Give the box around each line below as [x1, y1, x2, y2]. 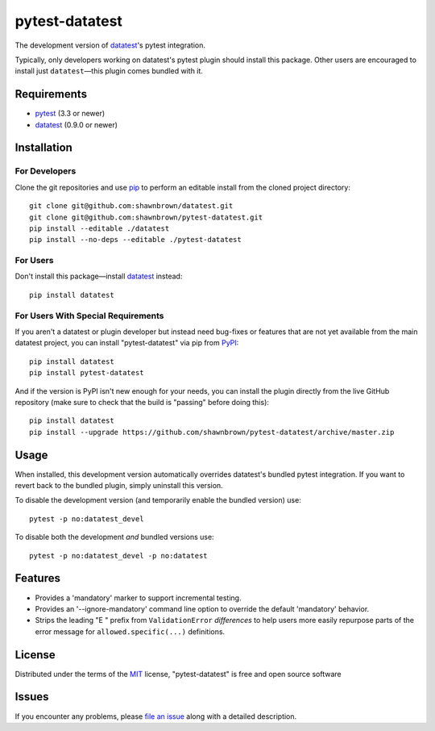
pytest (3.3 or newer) [35, 109, 106, 119]
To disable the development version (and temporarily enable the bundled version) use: [14, 495, 301, 505]
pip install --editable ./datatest [29, 223, 170, 233]
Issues [14, 690, 49, 704]
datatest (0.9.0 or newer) [35, 119, 118, 129]
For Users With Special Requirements [14, 310, 164, 321]
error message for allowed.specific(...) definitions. [35, 626, 226, 637]
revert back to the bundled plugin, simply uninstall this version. [14, 481, 223, 491]
